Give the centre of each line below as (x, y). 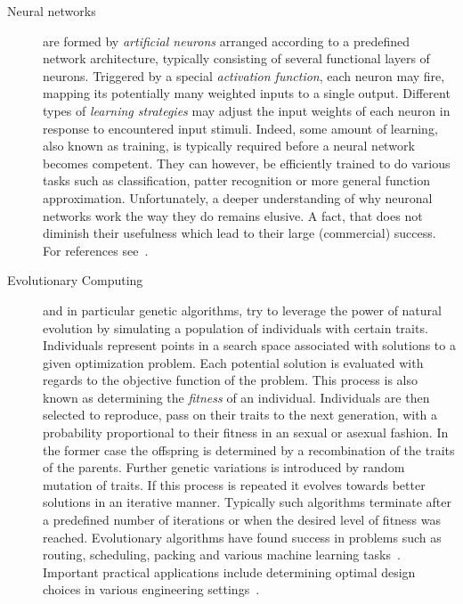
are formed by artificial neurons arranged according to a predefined (227, 41)
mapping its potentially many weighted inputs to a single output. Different (247, 93)
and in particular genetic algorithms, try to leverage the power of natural (242, 310)
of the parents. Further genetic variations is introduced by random (224, 467)
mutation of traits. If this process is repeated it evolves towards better (234, 484)
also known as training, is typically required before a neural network (229, 146)
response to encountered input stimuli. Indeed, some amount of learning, (240, 128)
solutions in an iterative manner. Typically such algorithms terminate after (248, 502)
